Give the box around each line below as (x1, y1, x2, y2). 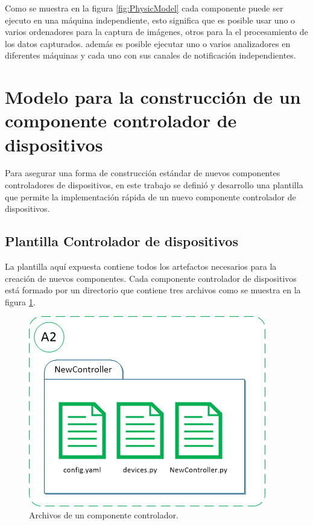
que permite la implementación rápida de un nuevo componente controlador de (5, 190, 296, 203)
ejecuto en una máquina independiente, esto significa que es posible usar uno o (5, 13, 296, 26)
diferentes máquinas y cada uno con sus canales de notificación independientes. (5, 49, 296, 62)
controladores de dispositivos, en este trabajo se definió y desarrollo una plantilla (5, 179, 303, 191)
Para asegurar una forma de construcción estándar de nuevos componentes (5, 167, 280, 179)
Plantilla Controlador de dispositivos (5, 232, 238, 250)
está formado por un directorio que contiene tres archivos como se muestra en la (5, 284, 301, 296)
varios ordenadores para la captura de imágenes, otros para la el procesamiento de (5, 25, 308, 38)
